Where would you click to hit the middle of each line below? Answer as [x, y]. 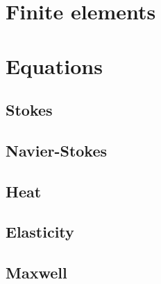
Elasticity [40, 232]
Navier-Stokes [57, 150]
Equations [54, 65]
